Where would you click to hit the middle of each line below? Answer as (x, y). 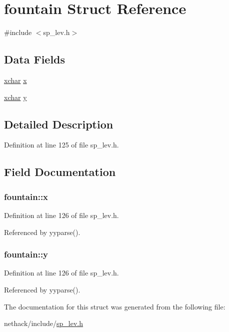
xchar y (15, 97)
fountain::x (26, 196)
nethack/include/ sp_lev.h (43, 323)
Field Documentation (60, 172)
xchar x (15, 80)
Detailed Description (59, 124)
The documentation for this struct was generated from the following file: (115, 306)
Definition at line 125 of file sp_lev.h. (61, 145)
